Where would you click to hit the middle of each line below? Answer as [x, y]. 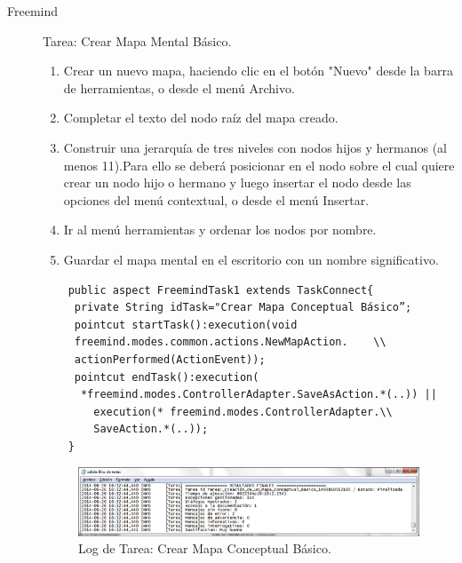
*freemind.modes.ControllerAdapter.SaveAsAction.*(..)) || [259, 395]
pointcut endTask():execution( [167, 377]
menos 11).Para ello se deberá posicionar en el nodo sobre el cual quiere [259, 165]
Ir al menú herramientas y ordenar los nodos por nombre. [220, 230]
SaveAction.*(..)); [151, 429]
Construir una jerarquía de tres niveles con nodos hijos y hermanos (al [255, 147]
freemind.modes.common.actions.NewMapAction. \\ [230, 342]
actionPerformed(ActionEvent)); [170, 359]
